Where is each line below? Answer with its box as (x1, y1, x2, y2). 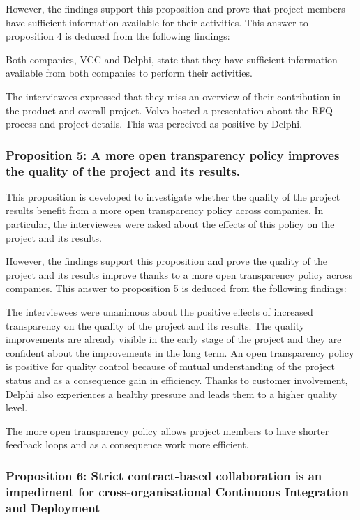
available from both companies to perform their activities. (6, 66, 253, 80)
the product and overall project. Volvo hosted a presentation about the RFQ (6, 102, 333, 117)
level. (6, 400, 28, 415)
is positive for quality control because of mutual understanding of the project (6, 359, 335, 374)
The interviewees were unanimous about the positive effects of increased (6, 305, 313, 319)
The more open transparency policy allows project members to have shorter (6, 423, 329, 438)
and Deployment (6, 498, 100, 516)
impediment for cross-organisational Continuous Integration (6, 482, 349, 500)
